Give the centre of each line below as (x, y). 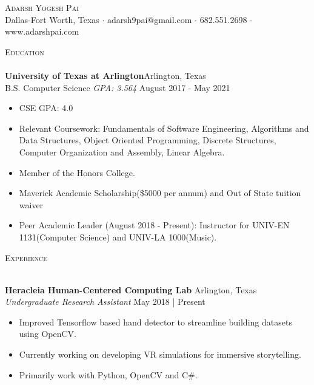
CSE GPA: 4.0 (46, 108)
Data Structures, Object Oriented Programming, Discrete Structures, (148, 140)
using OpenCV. (48, 334)
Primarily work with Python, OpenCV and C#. (108, 374)
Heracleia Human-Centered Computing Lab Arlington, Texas (131, 289)
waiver (31, 204)
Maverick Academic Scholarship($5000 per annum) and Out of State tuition (160, 193)
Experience (26, 257)
